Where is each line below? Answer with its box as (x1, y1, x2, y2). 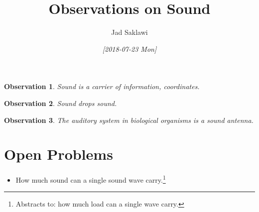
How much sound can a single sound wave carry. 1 (15, 173, 166, 185)
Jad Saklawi (111, 27, 148, 37)
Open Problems (4, 144, 113, 164)
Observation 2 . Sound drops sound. (4, 98, 117, 108)
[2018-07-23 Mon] (102, 43, 157, 54)
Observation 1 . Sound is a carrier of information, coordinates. (4, 81, 200, 92)
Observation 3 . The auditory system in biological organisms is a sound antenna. (4, 114, 254, 125)
